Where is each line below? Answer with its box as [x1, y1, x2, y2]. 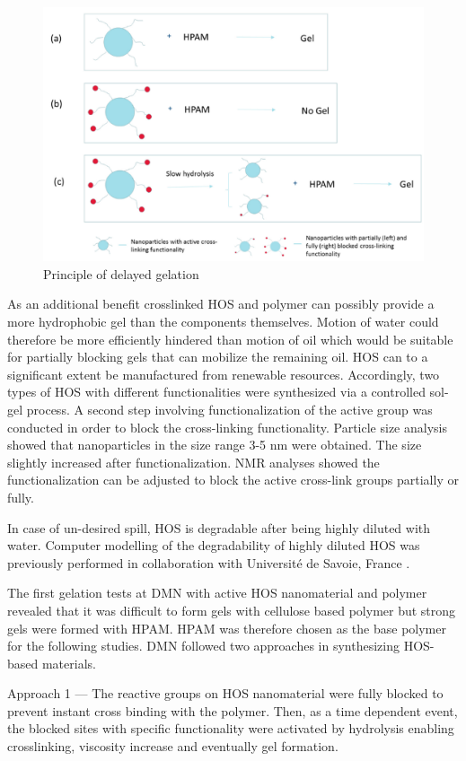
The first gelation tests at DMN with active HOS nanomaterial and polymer [7, 583, 427, 602]
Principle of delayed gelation [43, 264, 199, 283]
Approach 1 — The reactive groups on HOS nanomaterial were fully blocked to [7, 684, 444, 703]
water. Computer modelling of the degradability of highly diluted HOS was [7, 536, 420, 555]
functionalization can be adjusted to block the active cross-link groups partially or [7, 470, 459, 489]
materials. [41, 653, 96, 672]
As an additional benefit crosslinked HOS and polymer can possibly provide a [7, 294, 435, 313]
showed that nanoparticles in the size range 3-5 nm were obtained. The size [7, 435, 422, 454]
